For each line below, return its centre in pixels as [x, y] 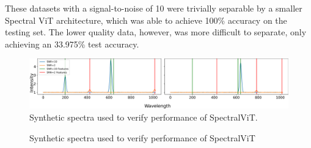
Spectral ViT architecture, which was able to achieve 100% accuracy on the [146, 20]
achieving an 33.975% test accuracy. [72, 44]
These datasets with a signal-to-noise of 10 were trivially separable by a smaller [154, 8]
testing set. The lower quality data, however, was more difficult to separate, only [156, 32]
